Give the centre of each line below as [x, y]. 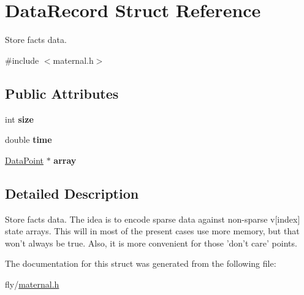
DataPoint [25, 160]
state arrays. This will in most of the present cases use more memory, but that [152, 231]
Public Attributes [62, 93]
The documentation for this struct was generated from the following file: [141, 263]
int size [19, 119]
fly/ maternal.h [32, 284]
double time [28, 140]
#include [22, 60]
